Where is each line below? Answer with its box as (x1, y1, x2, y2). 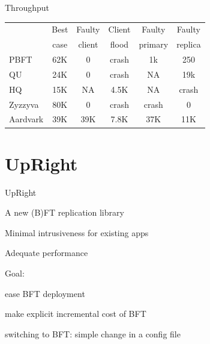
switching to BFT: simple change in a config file (5, 327, 181, 340)
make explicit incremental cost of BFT (5, 307, 146, 320)
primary (139, 38, 169, 51)
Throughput (5, 1, 49, 13)
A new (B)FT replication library (5, 206, 124, 219)
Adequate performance (5, 246, 88, 259)
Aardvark (9, 113, 44, 125)
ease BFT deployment (5, 287, 85, 299)
